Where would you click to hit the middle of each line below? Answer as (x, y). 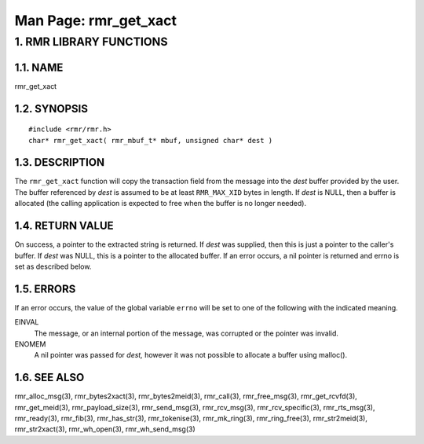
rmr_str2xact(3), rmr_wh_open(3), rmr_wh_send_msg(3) (105, 429)
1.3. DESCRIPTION (60, 162)
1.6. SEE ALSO (49, 378)
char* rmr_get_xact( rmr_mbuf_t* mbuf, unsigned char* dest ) (151, 140)
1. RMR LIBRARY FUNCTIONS (91, 42)
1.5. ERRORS (45, 289)
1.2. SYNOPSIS (51, 109)
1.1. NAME (39, 67)
